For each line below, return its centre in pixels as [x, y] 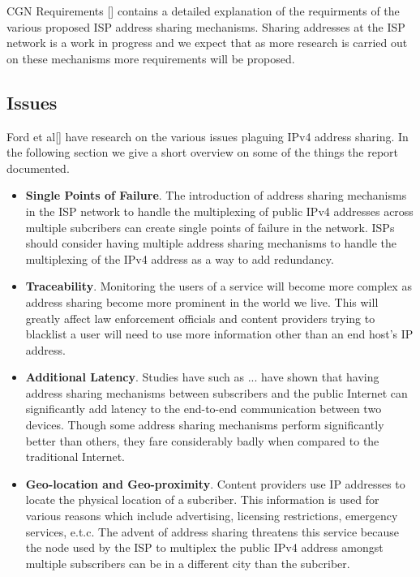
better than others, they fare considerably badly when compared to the [202, 440]
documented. [38, 168]
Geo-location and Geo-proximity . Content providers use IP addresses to [215, 483]
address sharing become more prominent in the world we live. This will [202, 301]
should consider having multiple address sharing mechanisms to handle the [211, 243]
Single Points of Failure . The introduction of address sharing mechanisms [216, 195]
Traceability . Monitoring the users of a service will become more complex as [219, 286]
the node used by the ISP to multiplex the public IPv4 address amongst [204, 547]
